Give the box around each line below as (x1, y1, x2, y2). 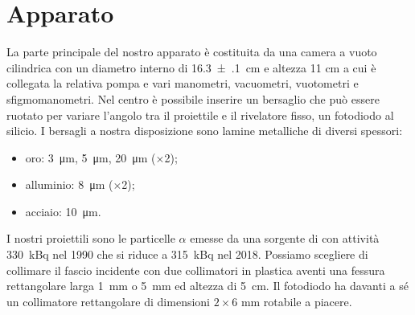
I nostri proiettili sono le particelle (6, 230, 175, 247)
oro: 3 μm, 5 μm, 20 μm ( (25, 149, 156, 166)
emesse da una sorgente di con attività (190, 230, 380, 247)
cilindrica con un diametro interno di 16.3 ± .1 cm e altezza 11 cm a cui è (6, 59, 376, 76)
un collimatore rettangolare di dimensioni (6, 292, 210, 309)
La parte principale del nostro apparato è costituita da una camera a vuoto (6, 43, 377, 60)
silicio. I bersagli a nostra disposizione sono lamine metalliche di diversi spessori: (6, 122, 403, 139)
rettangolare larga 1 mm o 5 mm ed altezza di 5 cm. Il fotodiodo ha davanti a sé (6, 277, 409, 294)
